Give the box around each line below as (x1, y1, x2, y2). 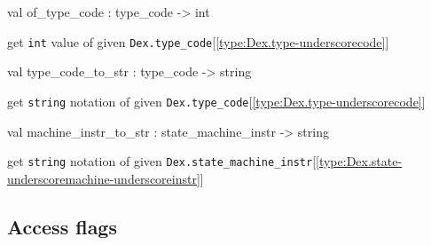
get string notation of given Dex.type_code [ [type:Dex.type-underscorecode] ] (7, 91, 426, 110)
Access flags (7, 212, 117, 240)
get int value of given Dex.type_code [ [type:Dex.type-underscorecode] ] (7, 32, 389, 51)
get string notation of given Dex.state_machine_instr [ (7, 152, 317, 170)
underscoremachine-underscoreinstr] (7, 169, 200, 187)
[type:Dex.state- (316, 152, 403, 170)
